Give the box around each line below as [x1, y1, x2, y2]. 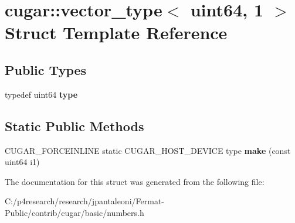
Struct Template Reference [5, 20, 228, 44]
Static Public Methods [5, 116, 144, 135]
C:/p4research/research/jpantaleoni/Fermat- [5, 195, 164, 207]
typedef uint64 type [5, 88, 78, 100]
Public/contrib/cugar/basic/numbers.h [5, 206, 144, 218]
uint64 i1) [5, 156, 40, 168]
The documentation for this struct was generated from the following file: [5, 175, 265, 187]
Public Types [5, 60, 87, 78]
